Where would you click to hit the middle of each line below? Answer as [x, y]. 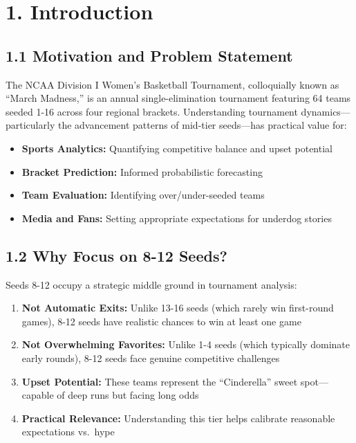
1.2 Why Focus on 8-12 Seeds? [116, 255]
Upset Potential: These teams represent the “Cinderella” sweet [160, 381]
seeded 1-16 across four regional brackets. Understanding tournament [152, 111]
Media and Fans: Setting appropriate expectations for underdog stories [177, 218]
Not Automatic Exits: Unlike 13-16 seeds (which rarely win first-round [178, 308]
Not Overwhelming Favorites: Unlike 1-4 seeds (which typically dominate [186, 344]
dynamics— [326, 111]
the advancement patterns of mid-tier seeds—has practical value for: [202, 125]
